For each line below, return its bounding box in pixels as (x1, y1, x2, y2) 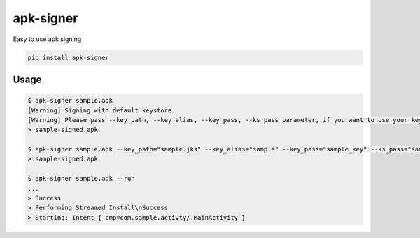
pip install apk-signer (27, 53, 110, 61)
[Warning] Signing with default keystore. (27, 106, 176, 114)
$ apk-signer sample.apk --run (27, 174, 136, 183)
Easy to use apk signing (13, 35, 82, 43)
